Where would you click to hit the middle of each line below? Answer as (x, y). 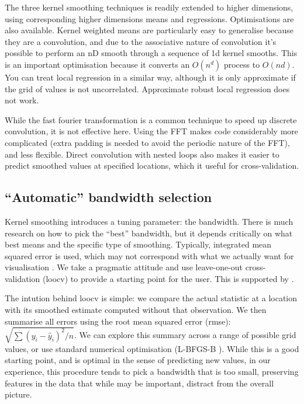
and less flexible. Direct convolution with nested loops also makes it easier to (142, 154)
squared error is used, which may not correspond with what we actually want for (149, 255)
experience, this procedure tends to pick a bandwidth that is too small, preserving (152, 371)
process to (242, 64)
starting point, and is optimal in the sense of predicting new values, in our (138, 360)
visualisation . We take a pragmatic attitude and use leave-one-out (124, 267)
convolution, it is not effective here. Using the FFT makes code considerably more (152, 131)
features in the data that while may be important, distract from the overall (139, 383)
